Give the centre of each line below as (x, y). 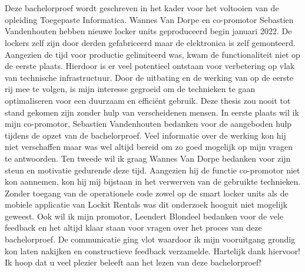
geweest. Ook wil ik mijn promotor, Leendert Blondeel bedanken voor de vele (144, 216)
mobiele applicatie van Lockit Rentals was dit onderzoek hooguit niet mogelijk (146, 204)
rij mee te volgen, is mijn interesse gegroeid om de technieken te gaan (130, 89)
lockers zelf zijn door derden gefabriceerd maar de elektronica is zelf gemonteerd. (150, 42)
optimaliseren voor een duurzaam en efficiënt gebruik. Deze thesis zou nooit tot (148, 100)
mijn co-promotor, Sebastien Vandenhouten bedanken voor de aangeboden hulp (148, 124)
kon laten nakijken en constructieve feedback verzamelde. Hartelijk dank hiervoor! (152, 250)
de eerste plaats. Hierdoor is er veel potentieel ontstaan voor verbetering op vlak (150, 66)
